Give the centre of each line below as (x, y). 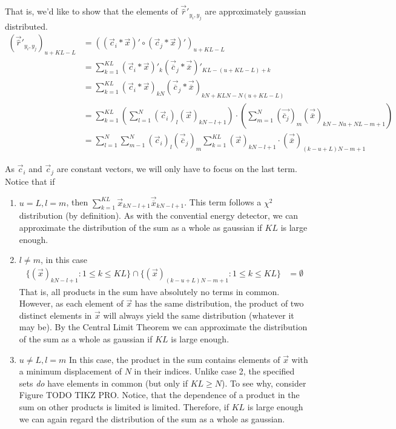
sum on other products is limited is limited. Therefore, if (124, 407)
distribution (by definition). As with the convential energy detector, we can (159, 215)
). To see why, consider (264, 383)
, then (77, 202)
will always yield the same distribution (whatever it (199, 315)
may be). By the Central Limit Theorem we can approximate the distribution (163, 327)
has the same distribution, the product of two (219, 303)
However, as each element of (71, 303)
